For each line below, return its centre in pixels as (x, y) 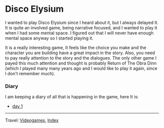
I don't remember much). (30, 73)
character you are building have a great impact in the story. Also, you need (80, 53)
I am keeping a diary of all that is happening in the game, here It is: (72, 97)
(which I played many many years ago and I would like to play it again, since (81, 68)
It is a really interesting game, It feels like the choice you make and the (76, 47)
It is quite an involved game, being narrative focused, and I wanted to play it (81, 27)
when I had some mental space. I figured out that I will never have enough (79, 33)
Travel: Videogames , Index (32, 120)
